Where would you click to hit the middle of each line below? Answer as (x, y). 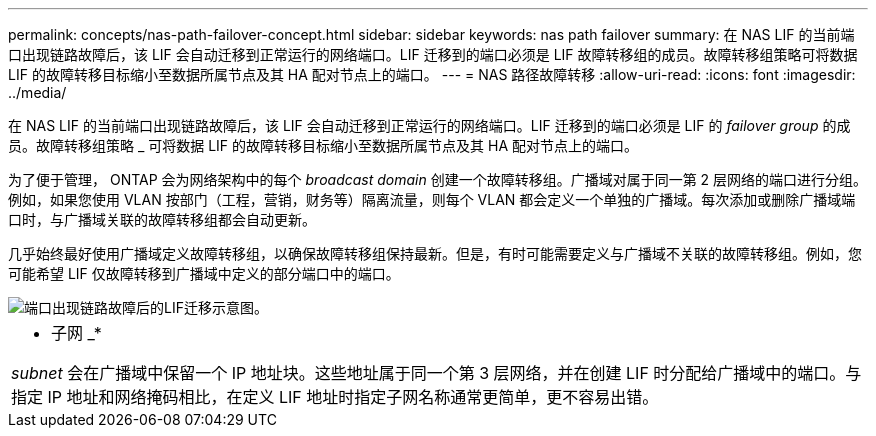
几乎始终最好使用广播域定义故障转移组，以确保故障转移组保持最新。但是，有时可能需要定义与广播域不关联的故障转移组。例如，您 (435, 253)
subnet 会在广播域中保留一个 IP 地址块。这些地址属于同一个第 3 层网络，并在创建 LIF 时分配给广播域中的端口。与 (436, 373)
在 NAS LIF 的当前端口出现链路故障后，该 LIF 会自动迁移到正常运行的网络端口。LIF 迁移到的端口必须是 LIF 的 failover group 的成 (429, 125)
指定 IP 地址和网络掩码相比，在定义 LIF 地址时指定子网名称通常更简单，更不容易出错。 (335, 397)
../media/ (37, 92)
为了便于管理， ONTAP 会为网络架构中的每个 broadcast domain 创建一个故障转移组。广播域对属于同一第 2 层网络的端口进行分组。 (438, 179)
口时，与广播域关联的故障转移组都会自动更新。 (162, 219)
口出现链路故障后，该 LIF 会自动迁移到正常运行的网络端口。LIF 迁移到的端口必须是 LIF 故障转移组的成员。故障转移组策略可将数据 (433, 54)
